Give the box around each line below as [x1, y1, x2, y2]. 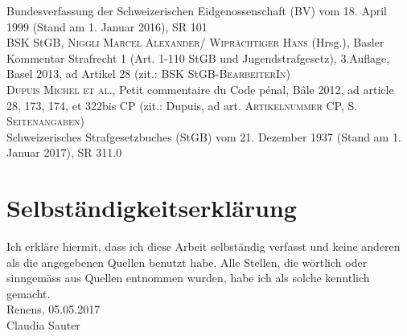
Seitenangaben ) [6, 113, 84, 129]
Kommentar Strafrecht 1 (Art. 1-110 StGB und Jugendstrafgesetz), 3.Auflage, [6, 49, 390, 66]
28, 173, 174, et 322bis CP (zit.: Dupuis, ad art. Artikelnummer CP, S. [6, 96, 358, 113]
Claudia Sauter [6, 317, 80, 334]
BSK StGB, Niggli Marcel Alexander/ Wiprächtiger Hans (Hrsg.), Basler [6, 34, 384, 51]
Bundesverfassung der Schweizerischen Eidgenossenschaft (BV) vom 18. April [6, 2, 387, 18]
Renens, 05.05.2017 [6, 301, 101, 318]
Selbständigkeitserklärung [6, 191, 297, 224]
